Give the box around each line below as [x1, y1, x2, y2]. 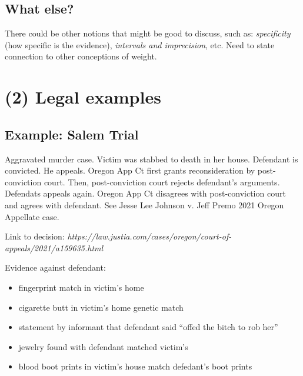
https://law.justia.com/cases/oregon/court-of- [67, 230, 232, 242]
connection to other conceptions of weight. [5, 50, 157, 62]
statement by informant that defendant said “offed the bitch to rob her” [18, 321, 278, 333]
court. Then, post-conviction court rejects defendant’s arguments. [44, 175, 280, 188]
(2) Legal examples [5, 85, 161, 109]
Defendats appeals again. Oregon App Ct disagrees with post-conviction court [5, 187, 286, 199]
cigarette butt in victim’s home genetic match [18, 301, 184, 313]
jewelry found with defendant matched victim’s [18, 340, 188, 352]
